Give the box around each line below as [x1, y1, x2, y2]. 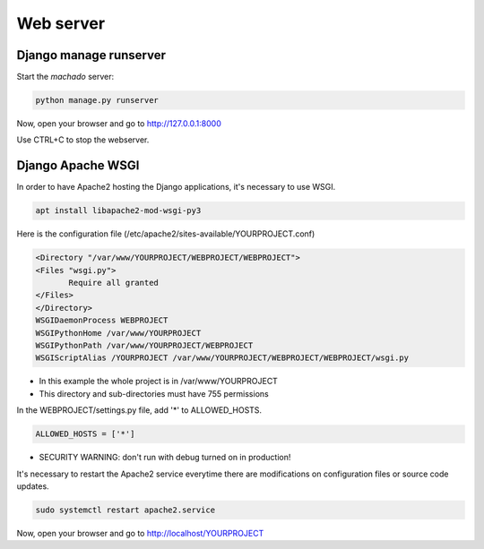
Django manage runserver [16, 47, 166, 63]
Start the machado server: [16, 72, 115, 82]
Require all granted [68, 278, 159, 288]
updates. [16, 480, 49, 492]
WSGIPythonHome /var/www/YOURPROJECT [35, 328, 202, 338]
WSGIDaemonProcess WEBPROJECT [35, 315, 169, 326]
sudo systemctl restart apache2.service [35, 504, 215, 515]
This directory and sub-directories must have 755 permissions [39, 388, 269, 399]
